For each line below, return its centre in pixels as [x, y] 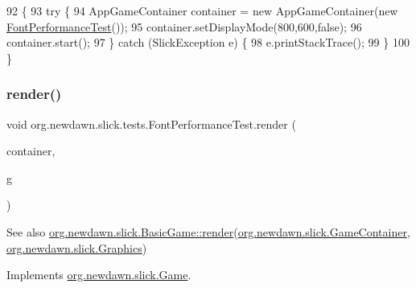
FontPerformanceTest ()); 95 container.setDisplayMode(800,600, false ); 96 [184, 26]
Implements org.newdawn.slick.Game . [99, 275]
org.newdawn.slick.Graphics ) [77, 247]
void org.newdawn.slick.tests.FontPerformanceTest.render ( [151, 123]
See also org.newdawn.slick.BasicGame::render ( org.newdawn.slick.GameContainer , [208, 231]
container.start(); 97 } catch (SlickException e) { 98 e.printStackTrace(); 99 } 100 [208, 42]
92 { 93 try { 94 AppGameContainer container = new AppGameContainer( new [202, 10]
